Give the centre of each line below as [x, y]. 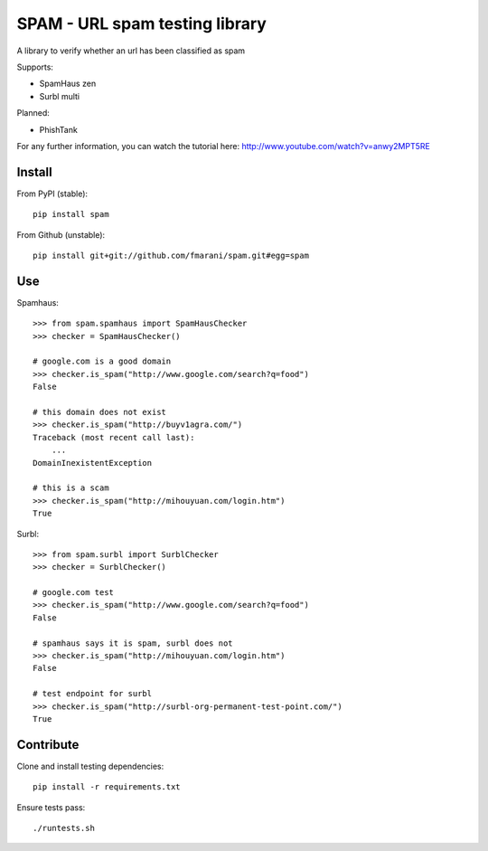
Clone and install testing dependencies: [90, 766]
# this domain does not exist [100, 412]
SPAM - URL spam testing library [141, 24]
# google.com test [74, 593]
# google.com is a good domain [102, 361]
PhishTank [59, 129]
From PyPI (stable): [52, 194]
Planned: [33, 113]
